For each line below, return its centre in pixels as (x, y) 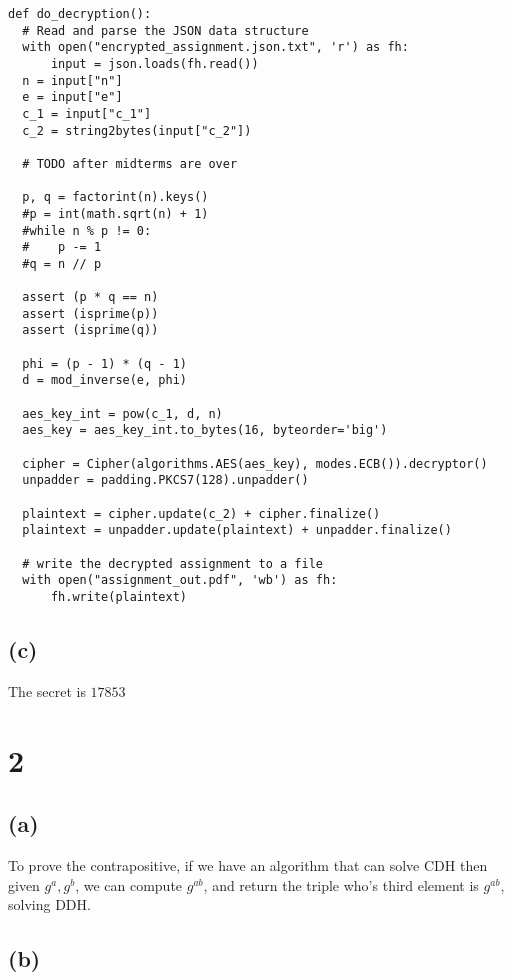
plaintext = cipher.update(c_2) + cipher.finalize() (201, 513)
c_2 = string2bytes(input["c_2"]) (137, 130)
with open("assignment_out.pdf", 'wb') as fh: (180, 580)
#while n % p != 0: (87, 230)
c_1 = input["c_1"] (87, 113)
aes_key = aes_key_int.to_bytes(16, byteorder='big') (205, 430)
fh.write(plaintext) (118, 596)
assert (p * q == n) (90, 297)
